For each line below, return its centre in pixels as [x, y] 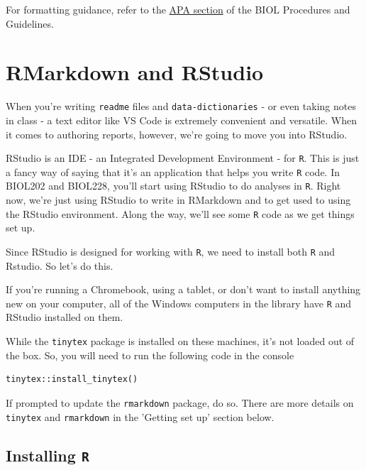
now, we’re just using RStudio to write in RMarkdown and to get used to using [178, 200]
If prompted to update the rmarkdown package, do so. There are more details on [180, 402]
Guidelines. [30, 23]
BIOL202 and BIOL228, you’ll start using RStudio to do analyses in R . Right [173, 186]
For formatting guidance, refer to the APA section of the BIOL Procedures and [178, 9]
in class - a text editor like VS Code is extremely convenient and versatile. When [182, 120]
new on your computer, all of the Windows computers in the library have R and [179, 303]
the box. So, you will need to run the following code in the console [150, 355]
